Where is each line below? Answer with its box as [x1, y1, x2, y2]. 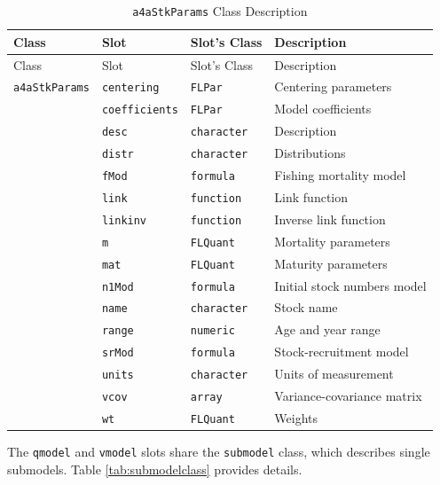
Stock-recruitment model [274, 342, 409, 361]
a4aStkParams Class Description [132, 2, 308, 20]
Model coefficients [274, 99, 372, 118]
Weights [274, 408, 318, 426]
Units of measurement [274, 364, 394, 383]
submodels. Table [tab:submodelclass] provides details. [7, 459, 302, 478]
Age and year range [274, 320, 381, 339]
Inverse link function [274, 209, 386, 228]
